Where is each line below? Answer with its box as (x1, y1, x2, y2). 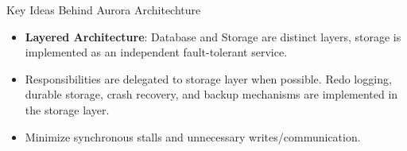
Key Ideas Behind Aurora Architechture (6, 2, 201, 17)
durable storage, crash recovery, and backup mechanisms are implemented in (25, 86, 398, 103)
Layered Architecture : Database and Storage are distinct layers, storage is (25, 28, 401, 45)
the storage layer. (25, 101, 110, 118)
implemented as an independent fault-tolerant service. (25, 44, 288, 60)
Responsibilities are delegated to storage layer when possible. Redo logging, (25, 70, 392, 87)
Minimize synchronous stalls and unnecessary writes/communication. (25, 128, 361, 145)
